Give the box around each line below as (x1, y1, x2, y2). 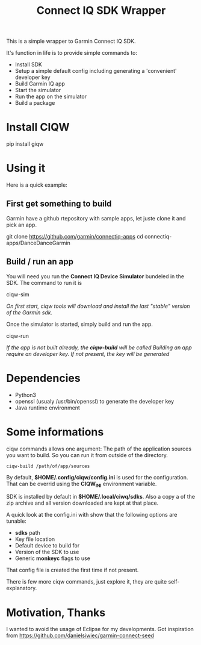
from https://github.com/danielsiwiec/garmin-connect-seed (6, 632, 155, 639)
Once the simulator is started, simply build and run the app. (6, 320, 153, 328)
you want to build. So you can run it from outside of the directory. (6, 451, 169, 458)
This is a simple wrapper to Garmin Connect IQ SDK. (6, 37, 136, 45)
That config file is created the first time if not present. (6, 567, 139, 574)
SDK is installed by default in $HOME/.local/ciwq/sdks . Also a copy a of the (6, 493, 196, 500)
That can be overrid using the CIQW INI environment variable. (6, 480, 157, 488)
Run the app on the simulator (14, 93, 87, 100)
